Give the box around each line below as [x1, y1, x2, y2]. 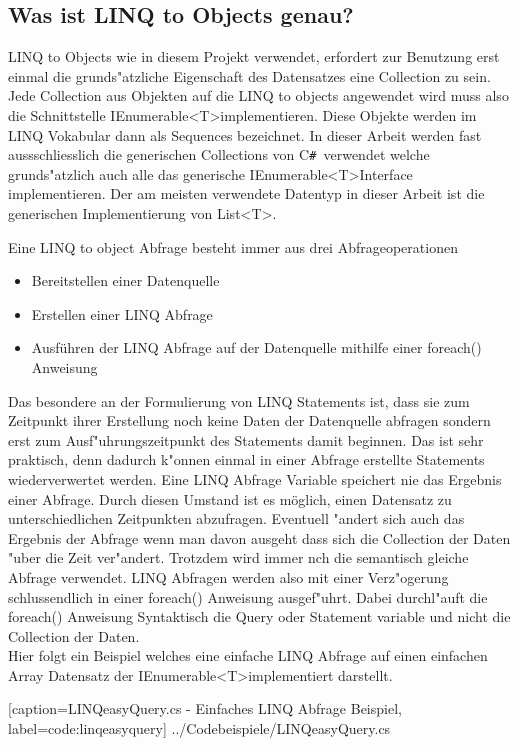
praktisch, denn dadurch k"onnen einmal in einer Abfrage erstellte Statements [8, 449, 485, 470]
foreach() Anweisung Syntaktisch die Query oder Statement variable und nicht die [8, 606, 511, 627]
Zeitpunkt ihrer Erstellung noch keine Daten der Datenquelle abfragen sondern [8, 410, 491, 431]
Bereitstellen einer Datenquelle [31, 270, 220, 291]
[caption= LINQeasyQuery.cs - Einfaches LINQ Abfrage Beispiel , [8, 698, 402, 719]
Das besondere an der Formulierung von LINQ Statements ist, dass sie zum [8, 390, 470, 411]
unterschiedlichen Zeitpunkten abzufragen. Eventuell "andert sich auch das [8, 508, 465, 529]
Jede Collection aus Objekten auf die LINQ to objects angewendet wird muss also [8, 85, 509, 106]
